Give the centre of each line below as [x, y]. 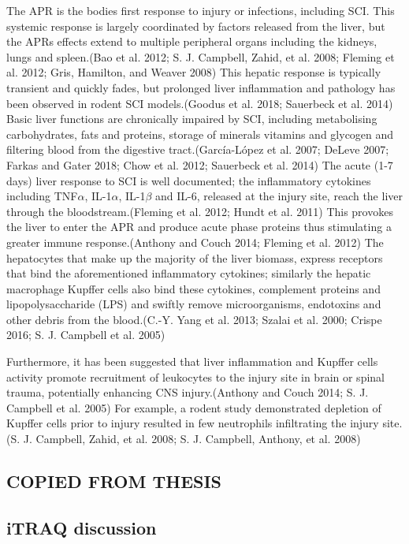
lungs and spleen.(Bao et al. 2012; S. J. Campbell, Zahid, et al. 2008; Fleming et [201, 56]
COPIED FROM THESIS [114, 481]
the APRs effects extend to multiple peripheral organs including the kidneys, [192, 41]
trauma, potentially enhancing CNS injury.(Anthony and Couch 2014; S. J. [188, 392]
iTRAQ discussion [82, 527]
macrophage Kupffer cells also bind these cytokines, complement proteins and [193, 288]
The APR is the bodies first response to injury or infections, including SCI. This [201, 10]
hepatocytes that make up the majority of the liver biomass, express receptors [195, 257]
